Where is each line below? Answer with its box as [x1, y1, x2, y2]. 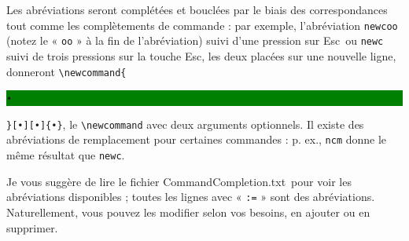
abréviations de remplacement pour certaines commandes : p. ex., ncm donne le [6, 131, 387, 148]
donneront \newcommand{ [6, 63, 127, 79]
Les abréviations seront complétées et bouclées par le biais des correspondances [6, 2, 388, 17]
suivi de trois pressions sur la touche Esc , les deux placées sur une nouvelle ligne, [6, 47, 396, 64]
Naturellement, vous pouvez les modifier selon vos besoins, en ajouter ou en [6, 204, 370, 221]
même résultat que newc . [6, 147, 125, 163]
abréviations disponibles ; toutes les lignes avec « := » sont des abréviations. [6, 188, 375, 205]
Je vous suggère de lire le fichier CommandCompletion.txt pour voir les [6, 173, 352, 189]
